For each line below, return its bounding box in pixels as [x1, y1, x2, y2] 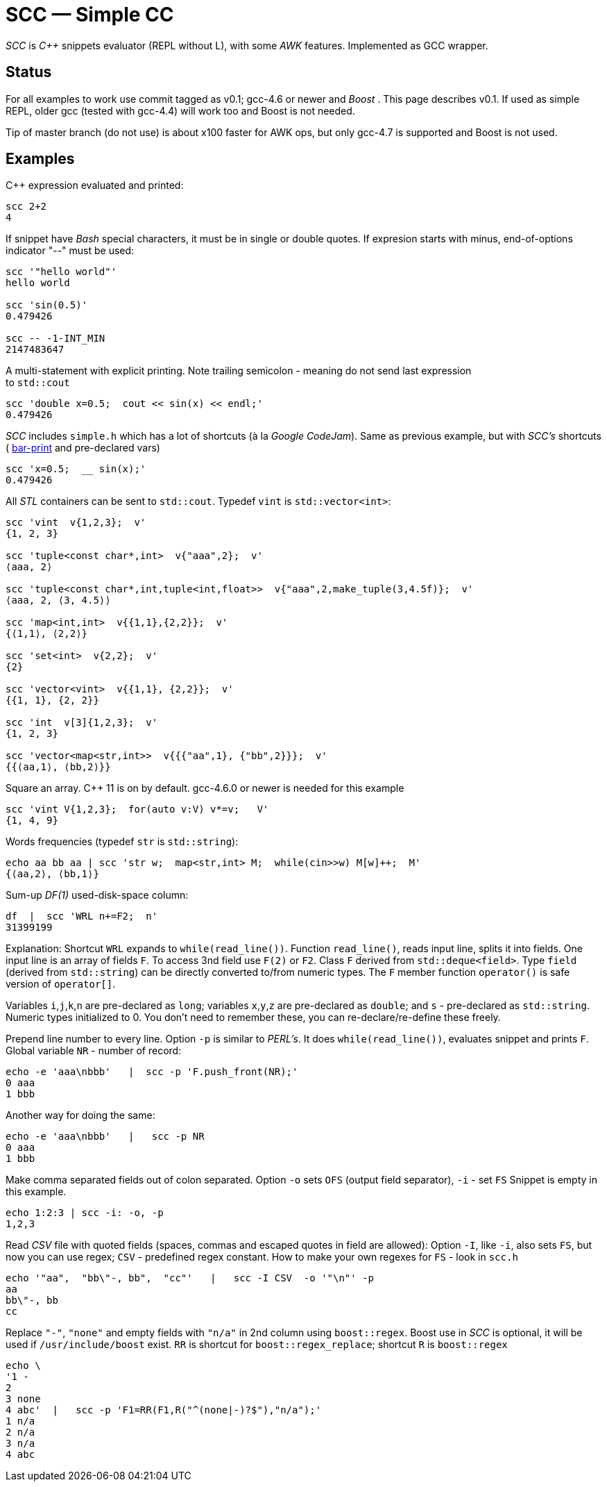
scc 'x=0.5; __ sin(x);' [6, 463, 146, 475]
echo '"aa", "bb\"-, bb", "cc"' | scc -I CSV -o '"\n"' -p [6, 1272, 375, 1284]
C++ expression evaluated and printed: [6, 179, 184, 192]
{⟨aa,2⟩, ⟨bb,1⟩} [6, 868, 99, 880]
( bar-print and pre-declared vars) [6, 442, 160, 454]
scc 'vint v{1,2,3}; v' [6, 517, 146, 529]
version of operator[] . [6, 978, 116, 990]
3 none [6, 1393, 41, 1405]
